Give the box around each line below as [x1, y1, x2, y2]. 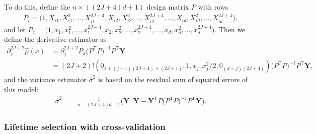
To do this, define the [4, 2, 70, 12]
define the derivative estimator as [4, 34, 107, 44]
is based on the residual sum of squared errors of [98, 74, 248, 85]
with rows [198, 2, 228, 12]
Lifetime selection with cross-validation [4, 120, 166, 132]
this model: [4, 84, 39, 94]
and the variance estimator [4, 74, 87, 85]
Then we [218, 24, 246, 34]
